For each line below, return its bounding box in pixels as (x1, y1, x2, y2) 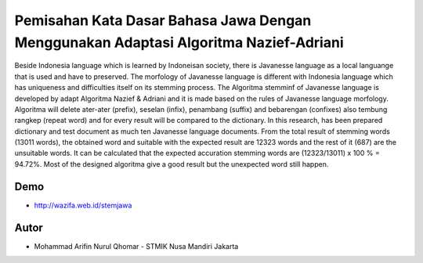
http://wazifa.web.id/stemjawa (34, 200, 132, 210)
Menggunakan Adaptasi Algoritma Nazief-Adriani (14, 34, 344, 51)
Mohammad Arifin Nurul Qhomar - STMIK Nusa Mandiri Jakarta (34, 241, 239, 250)
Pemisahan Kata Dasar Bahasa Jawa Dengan (14, 12, 312, 29)
